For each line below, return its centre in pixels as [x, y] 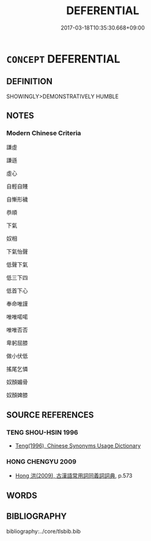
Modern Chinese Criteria [44, 133]
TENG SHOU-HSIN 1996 [42, 432]
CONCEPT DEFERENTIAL [63, 59]
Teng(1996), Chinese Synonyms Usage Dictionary [78, 446]
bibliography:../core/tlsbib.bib [44, 531]
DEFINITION [30, 81]
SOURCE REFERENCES [50, 415]
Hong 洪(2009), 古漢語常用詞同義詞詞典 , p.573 [74, 476]
